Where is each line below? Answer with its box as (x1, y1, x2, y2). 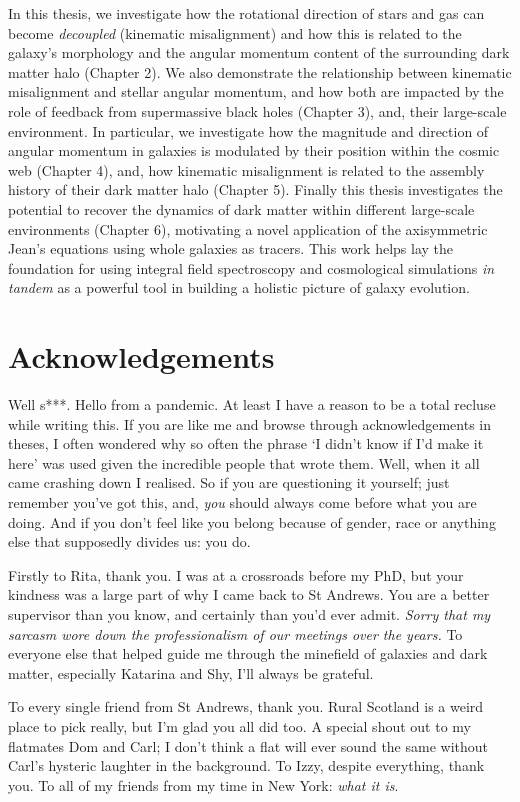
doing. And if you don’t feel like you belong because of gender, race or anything (8, 511, 496, 532)
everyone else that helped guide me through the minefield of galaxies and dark (8, 643, 488, 664)
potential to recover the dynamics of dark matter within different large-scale (8, 198, 475, 219)
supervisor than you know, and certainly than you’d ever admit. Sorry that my (8, 603, 491, 624)
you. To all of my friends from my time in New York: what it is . (8, 774, 399, 795)
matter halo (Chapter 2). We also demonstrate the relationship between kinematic (8, 61, 512, 82)
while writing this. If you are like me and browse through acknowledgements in (8, 413, 491, 434)
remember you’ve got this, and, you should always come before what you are (8, 492, 477, 512)
